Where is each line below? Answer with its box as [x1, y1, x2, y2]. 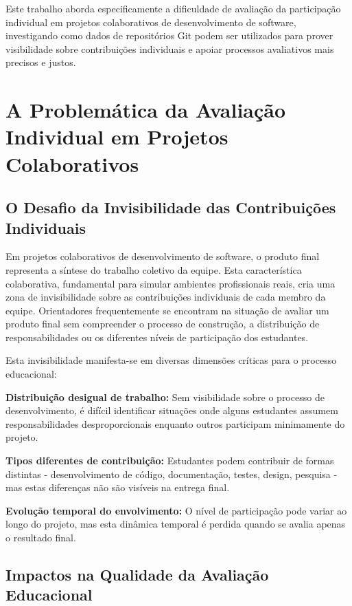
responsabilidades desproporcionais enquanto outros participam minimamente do [5, 416, 345, 431]
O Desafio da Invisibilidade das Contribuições [5, 197, 336, 218]
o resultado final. [5, 530, 76, 544]
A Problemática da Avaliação [5, 96, 286, 124]
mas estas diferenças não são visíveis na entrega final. [5, 480, 230, 495]
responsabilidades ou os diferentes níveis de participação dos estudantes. [5, 329, 309, 344]
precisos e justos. [5, 55, 76, 69]
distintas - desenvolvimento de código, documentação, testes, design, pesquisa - [5, 466, 338, 481]
